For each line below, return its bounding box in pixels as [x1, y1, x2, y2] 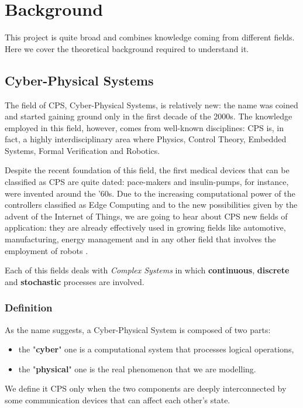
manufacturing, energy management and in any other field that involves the [5, 233, 276, 245]
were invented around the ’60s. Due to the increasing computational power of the [5, 187, 295, 199]
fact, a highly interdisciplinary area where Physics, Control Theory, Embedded [5, 133, 287, 145]
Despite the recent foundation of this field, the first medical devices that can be [5, 164, 290, 176]
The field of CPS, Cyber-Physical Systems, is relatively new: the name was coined [5, 98, 298, 111]
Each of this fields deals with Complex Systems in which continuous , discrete [5, 264, 290, 276]
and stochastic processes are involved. [5, 275, 144, 287]
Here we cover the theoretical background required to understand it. [5, 42, 249, 54]
